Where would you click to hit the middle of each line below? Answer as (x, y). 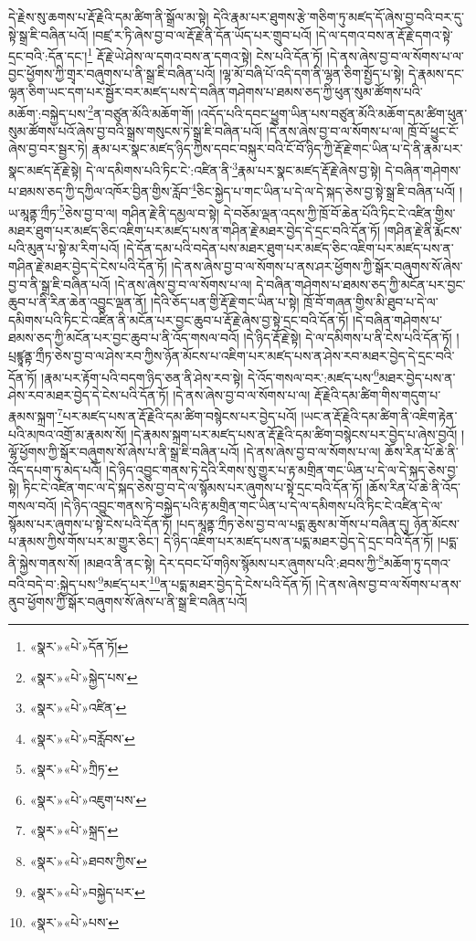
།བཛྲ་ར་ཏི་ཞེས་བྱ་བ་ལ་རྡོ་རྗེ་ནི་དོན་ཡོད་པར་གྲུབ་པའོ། (202, 34)
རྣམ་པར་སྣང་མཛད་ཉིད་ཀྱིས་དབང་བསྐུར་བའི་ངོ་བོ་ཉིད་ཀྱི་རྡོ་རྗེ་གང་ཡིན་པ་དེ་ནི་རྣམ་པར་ (277, 148)
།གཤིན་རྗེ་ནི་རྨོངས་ (423, 230)
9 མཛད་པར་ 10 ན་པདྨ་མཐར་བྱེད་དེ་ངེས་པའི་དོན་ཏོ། (205, 582)
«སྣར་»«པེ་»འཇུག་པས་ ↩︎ (88, 799)
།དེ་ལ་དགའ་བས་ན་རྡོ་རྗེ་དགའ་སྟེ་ (384, 34)
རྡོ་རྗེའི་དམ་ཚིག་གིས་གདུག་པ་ (377, 394)
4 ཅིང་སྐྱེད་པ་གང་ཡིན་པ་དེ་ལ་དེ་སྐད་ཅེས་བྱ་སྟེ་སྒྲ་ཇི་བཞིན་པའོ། (323, 190)
